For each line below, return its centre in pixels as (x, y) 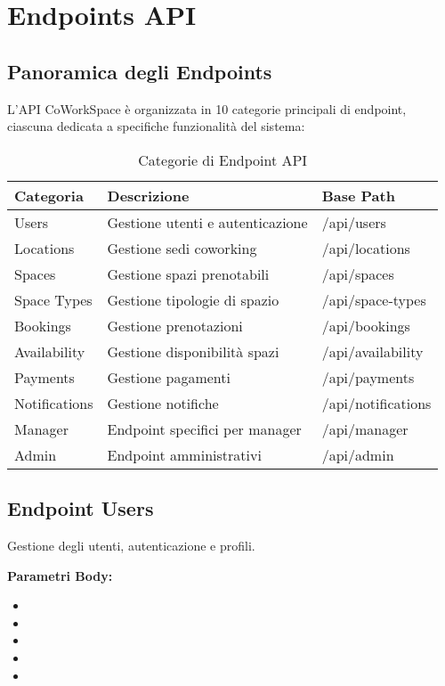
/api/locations (366, 248)
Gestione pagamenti (169, 377)
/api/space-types (374, 299)
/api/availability (372, 351)
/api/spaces (358, 274)
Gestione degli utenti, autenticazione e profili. (131, 545)
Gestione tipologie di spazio (193, 299)
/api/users (354, 222)
